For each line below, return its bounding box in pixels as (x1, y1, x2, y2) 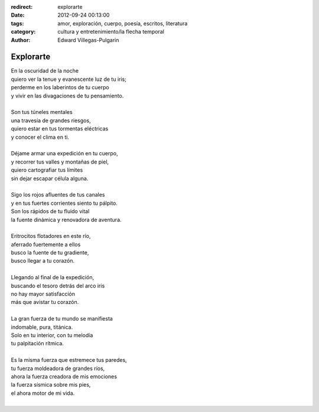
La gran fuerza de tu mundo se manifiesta (11, 315, 113, 322)
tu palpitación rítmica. (11, 340, 64, 347)
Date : (11, 12, 25, 19)
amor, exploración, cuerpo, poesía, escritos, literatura (57, 19, 188, 27)
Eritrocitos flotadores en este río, (11, 233, 91, 240)
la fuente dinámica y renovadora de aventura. (11, 216, 122, 223)
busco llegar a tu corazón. (11, 257, 75, 264)
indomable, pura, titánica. (11, 323, 73, 331)
